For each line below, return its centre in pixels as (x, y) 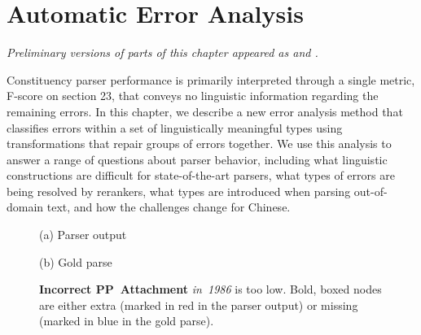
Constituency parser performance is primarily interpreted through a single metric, (211, 79)
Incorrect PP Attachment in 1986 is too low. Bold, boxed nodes (210, 289)
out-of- (371, 191)
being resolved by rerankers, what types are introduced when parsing (179, 191)
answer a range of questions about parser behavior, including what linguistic (197, 159)
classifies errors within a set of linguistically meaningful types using (175, 127)
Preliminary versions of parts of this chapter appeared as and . (162, 52)
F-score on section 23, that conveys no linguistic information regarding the (193, 96)
